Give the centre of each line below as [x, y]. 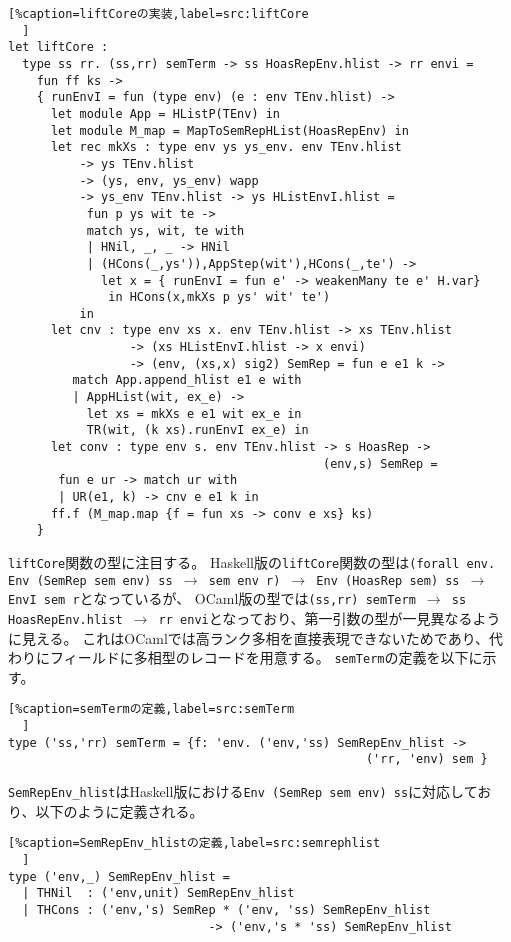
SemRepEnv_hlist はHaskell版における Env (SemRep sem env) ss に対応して [243, 791]
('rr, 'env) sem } [426, 759]
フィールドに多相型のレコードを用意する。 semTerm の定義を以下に [266, 657]
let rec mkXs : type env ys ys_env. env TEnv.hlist [226, 147]
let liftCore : [58, 47]
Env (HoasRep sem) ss [388, 580]
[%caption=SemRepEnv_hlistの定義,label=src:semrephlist [194, 843]
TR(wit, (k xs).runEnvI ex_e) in [197, 430]
